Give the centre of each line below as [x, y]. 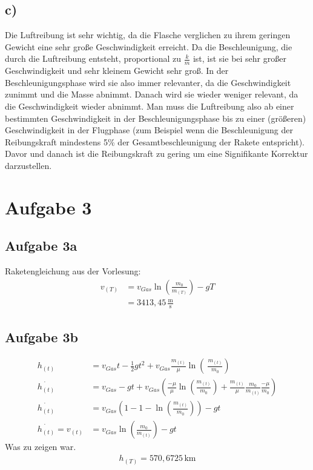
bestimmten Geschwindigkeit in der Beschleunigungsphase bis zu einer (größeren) [156, 118]
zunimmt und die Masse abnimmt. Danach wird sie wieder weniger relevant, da [152, 94]
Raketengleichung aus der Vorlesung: [73, 271]
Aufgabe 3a [41, 246]
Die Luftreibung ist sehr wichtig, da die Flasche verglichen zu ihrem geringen [148, 35]
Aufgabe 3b [41, 336]
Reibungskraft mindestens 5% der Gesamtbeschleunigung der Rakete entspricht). [155, 141]
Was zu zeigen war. [41, 447]
